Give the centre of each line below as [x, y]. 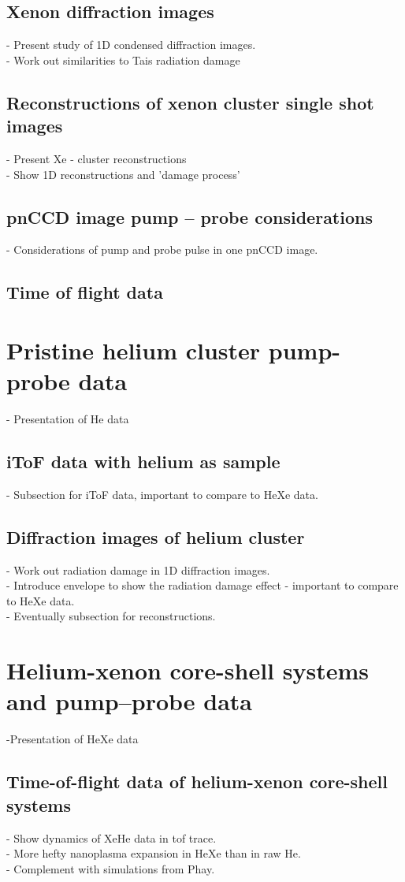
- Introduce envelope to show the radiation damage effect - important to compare [202, 585]
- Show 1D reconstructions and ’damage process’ [123, 174]
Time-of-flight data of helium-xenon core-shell [197, 782]
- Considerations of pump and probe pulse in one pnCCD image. [162, 249]
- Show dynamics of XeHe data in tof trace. [111, 837]
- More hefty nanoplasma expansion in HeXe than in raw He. [154, 853]
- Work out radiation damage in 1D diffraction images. [138, 569]
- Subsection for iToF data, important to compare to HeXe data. [162, 494]
